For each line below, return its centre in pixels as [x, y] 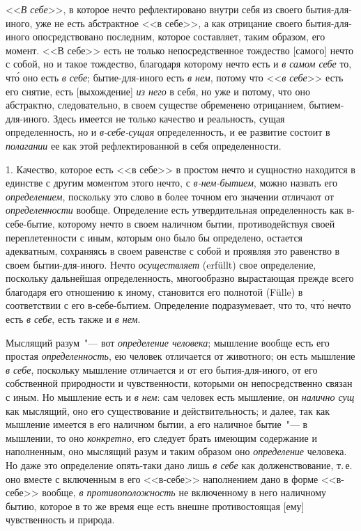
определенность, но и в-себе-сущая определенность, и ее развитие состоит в [168, 132]
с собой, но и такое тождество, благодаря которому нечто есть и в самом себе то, [179, 64]
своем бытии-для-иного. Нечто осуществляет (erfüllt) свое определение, [161, 264]
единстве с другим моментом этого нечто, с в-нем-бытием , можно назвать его [172, 183]
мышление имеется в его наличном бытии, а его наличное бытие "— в [157, 424]
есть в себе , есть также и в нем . [73, 319]
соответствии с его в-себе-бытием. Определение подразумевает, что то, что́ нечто [178, 305]
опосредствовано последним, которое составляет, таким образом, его [179, 37]
